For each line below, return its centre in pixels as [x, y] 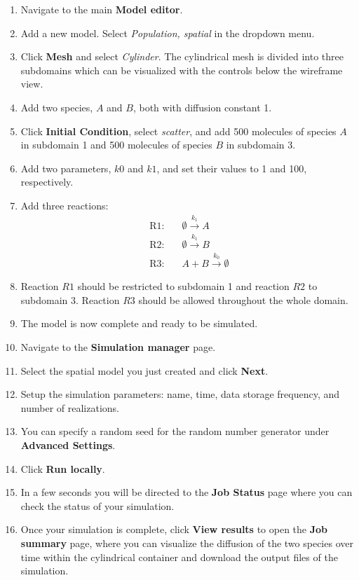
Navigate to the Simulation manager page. [118, 347]
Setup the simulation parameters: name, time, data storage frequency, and [180, 394]
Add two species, [57, 107]
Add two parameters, [66, 168]
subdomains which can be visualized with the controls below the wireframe [182, 70]
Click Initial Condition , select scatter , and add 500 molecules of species [178, 131]
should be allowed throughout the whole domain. [243, 299]
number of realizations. [70, 407]
